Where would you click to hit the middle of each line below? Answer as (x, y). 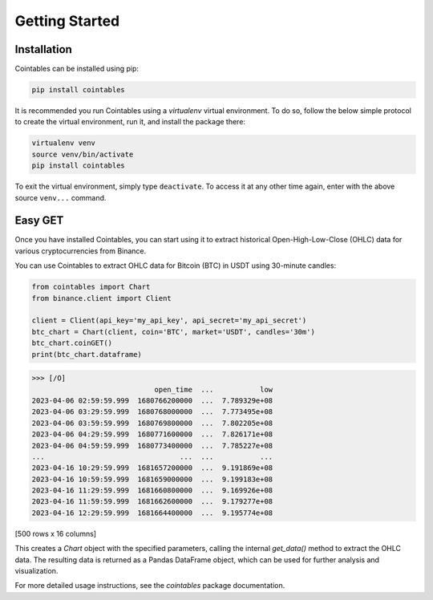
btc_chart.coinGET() (72, 343)
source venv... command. (61, 197)
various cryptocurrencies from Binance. (81, 251)
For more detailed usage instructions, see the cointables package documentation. (150, 586)
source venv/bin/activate (83, 154)
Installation (43, 49)
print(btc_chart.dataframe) (87, 354)
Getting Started (67, 21)
